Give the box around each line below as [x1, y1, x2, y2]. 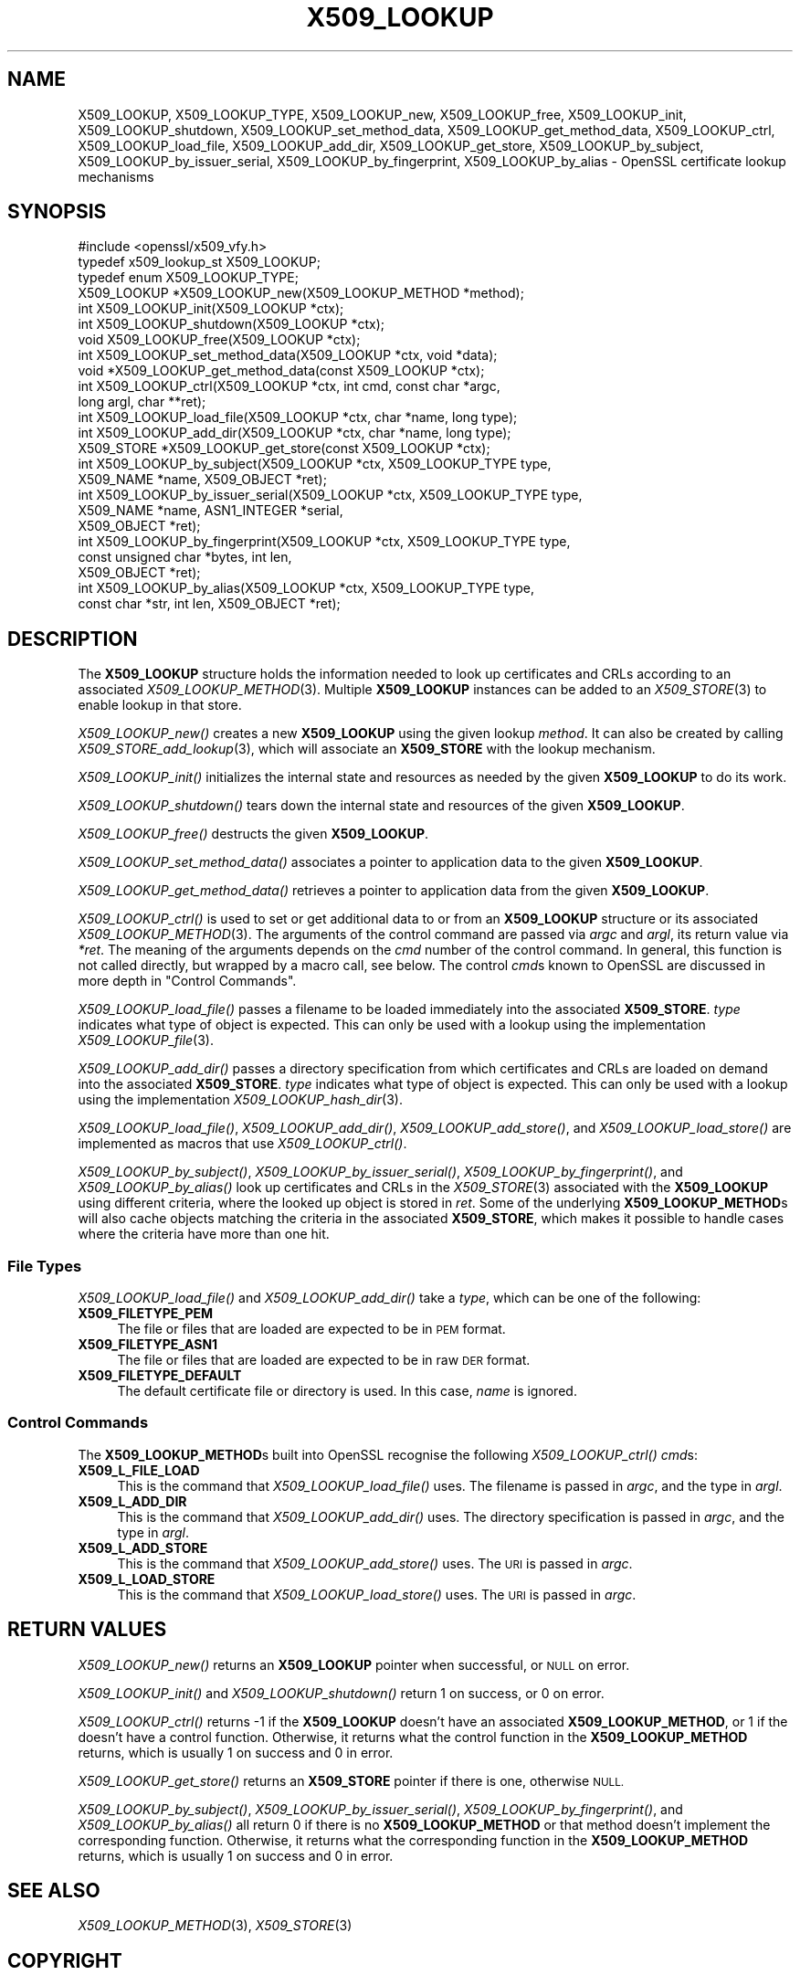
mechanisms [78, 168, 154, 185]
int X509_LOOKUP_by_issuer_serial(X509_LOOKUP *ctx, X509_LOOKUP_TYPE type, [78, 487, 583, 503]
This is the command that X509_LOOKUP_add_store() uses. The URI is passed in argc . [117, 1555, 633, 1571]
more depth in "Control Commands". [78, 973, 297, 989]
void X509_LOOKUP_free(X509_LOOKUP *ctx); [78, 332, 361, 348]
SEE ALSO [7, 1879, 100, 1903]
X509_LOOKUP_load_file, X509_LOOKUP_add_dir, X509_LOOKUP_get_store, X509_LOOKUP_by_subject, [78, 137, 704, 153]
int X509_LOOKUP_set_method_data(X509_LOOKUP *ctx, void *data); [78, 347, 498, 364]
